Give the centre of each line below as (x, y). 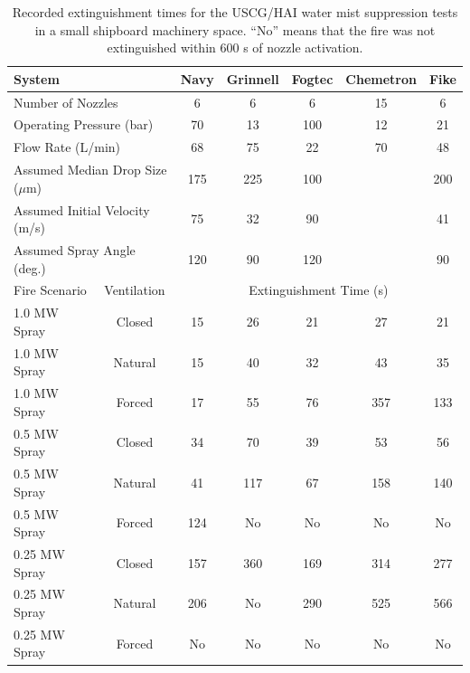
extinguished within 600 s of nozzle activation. (235, 47)
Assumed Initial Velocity (82, 209)
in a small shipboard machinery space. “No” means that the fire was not (235, 29)
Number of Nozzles (66, 102)
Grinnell (253, 78)
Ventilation (135, 290)
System (37, 78)
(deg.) (30, 267)
